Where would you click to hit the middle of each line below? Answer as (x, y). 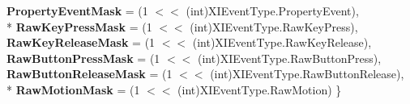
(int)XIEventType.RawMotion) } (260, 89)
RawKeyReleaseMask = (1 (81, 42)
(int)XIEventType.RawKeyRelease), (282, 42)
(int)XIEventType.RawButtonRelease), (307, 74)
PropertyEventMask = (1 (77, 10)
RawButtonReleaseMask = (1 (90, 74)
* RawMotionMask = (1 (73, 89)
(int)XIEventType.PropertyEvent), (272, 10)
